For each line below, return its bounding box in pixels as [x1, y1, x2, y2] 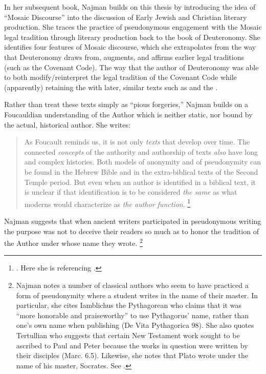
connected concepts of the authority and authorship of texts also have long [24, 146, 258, 157]
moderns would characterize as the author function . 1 [24, 197, 191, 209]
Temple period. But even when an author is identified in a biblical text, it [24, 176, 256, 187]
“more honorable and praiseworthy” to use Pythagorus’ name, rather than [16, 309, 249, 320]
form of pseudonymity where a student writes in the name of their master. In [16, 289, 258, 300]
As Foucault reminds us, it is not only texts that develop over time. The [24, 136, 250, 147]
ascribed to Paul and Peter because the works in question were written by [16, 340, 248, 350]
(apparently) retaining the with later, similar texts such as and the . [4, 81, 218, 92]
